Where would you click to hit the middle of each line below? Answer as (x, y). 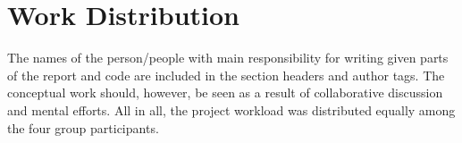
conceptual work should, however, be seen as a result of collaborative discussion (225, 93)
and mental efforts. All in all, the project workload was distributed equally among (231, 109)
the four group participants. (83, 127)
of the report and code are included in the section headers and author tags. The (226, 75)
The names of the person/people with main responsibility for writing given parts (228, 58)
